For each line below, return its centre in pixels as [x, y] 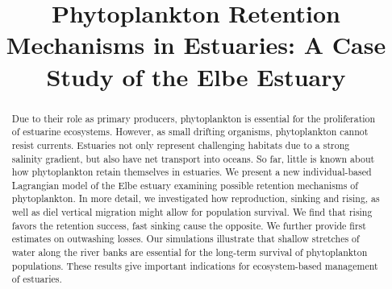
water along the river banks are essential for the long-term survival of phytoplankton [190, 252]
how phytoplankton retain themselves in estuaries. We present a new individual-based [192, 172]
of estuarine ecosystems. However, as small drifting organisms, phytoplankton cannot [190, 132]
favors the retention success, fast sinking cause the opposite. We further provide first [189, 225]
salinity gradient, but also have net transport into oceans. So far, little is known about [193, 158]
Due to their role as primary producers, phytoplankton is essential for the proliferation [194, 118]
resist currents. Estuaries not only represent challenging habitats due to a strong [181, 144]
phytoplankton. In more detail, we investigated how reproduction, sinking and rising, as [196, 198]
